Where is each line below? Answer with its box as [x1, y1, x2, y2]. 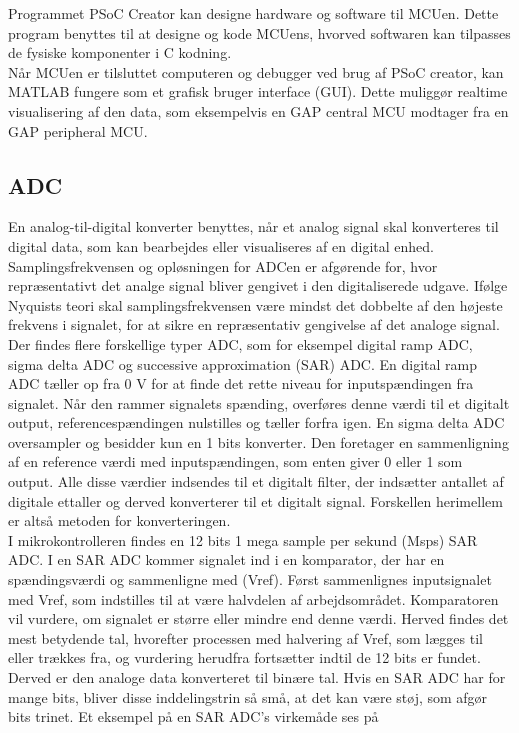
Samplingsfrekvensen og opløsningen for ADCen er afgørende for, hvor [8, 255, 438, 276]
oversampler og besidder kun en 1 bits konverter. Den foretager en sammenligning [8, 431, 509, 452]
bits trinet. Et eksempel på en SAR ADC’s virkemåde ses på [8, 706, 379, 727]
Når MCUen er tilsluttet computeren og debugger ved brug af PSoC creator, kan [8, 61, 504, 82]
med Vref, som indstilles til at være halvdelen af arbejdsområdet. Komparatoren [8, 588, 499, 609]
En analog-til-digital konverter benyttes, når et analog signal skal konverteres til [8, 216, 499, 237]
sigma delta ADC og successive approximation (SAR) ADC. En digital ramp [8, 353, 477, 374]
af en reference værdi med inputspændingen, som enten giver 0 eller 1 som [8, 451, 463, 472]
